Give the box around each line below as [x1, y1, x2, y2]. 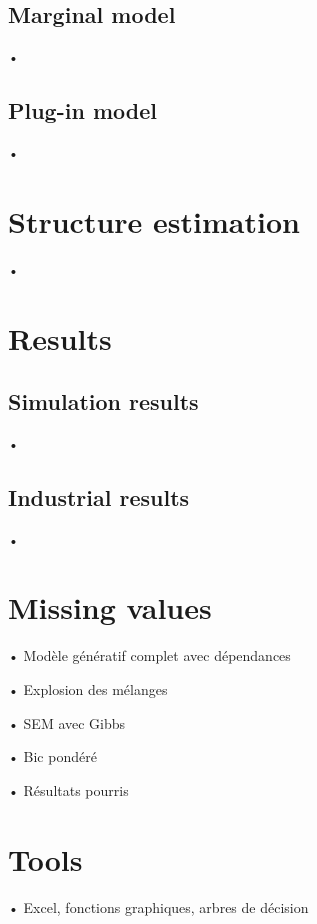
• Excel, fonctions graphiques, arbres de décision [8, 896, 309, 917]
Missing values [8, 587, 212, 628]
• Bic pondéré [8, 746, 97, 767]
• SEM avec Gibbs [8, 712, 126, 733]
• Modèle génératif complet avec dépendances [8, 645, 291, 666]
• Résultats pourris [8, 779, 129, 800]
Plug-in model [8, 95, 157, 126]
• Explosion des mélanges [8, 679, 168, 699]
